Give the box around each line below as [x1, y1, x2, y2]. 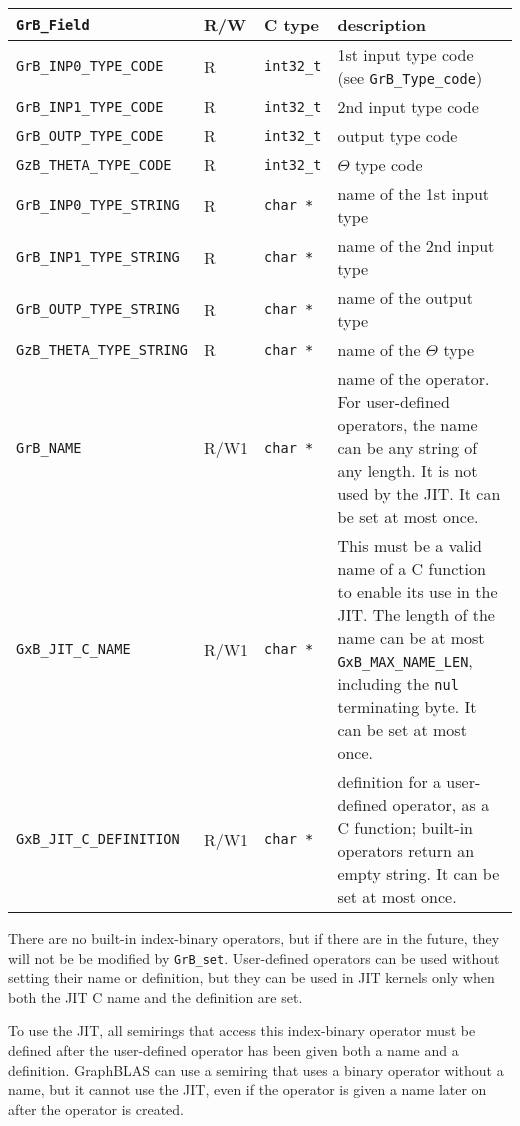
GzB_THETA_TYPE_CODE [16, 156, 172, 173]
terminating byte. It [337, 695, 477, 718]
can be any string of [337, 436, 478, 459]
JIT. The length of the [337, 603, 495, 626]
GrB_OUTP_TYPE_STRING [16, 301, 180, 317]
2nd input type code [337, 95, 479, 118]
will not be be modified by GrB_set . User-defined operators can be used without [8, 947, 500, 968]
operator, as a [392, 793, 490, 816]
